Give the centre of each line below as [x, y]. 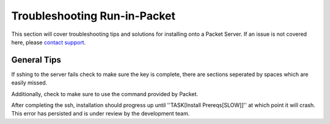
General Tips [36, 60]
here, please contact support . [49, 42]
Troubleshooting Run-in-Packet [93, 16]
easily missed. [29, 83]
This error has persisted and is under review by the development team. [101, 114]
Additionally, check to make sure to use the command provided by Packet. [105, 94]
